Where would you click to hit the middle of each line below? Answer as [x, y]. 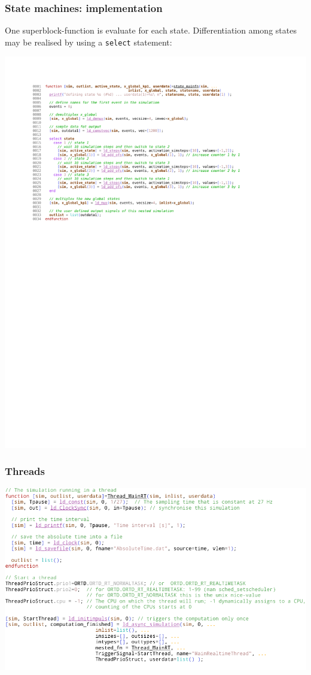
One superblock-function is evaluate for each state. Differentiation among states [151, 30]
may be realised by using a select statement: [89, 42]
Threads [25, 471]
